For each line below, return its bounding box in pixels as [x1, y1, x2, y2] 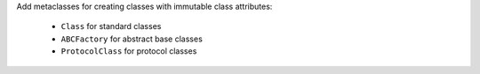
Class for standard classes [60, 21, 162, 32]
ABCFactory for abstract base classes [60, 33, 204, 44]
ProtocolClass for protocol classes [60, 46, 197, 56]
